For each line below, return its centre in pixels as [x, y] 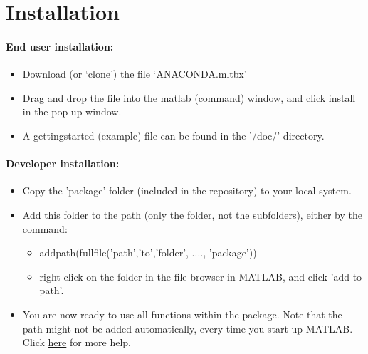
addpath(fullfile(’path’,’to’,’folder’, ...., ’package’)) [148, 253]
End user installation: [60, 46]
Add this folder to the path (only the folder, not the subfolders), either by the [193, 214]
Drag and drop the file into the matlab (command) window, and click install [189, 97]
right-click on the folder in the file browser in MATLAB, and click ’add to [201, 276]
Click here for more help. [77, 342]
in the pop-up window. [72, 111]
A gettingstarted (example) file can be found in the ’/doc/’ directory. [173, 135]
